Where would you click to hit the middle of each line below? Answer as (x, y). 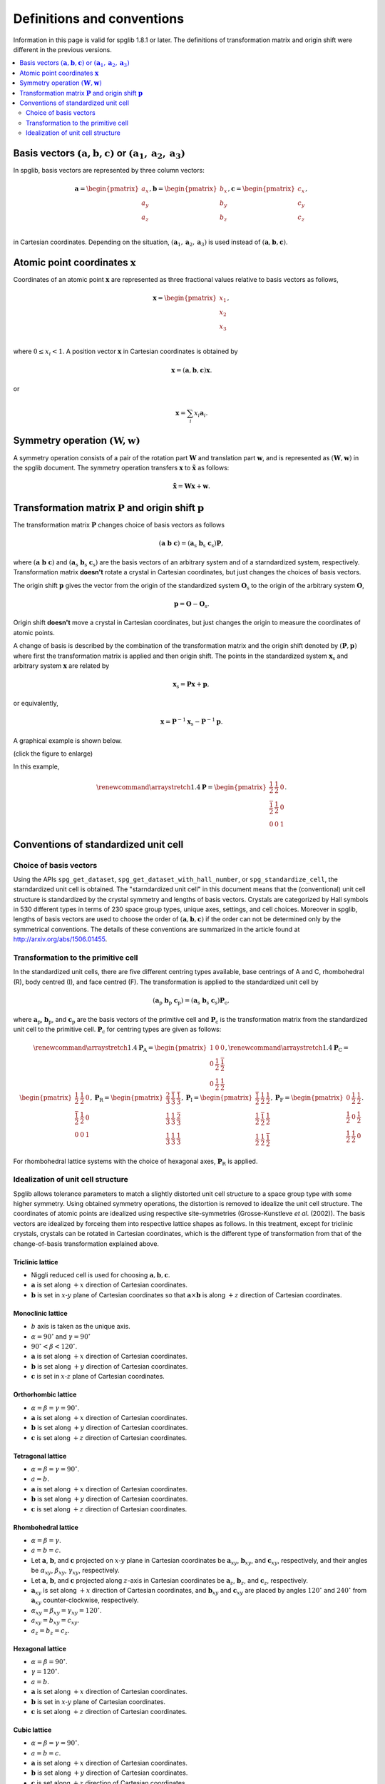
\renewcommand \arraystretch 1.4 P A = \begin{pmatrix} (120, 1049)
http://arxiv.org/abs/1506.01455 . (60, 939)
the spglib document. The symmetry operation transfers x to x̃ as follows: (121, 467)
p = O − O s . (191, 604)
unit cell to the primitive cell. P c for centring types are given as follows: (117, 1030)
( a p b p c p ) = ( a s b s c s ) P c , (191, 1001)
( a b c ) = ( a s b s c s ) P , (191, 544)
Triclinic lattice (36, 1262)
